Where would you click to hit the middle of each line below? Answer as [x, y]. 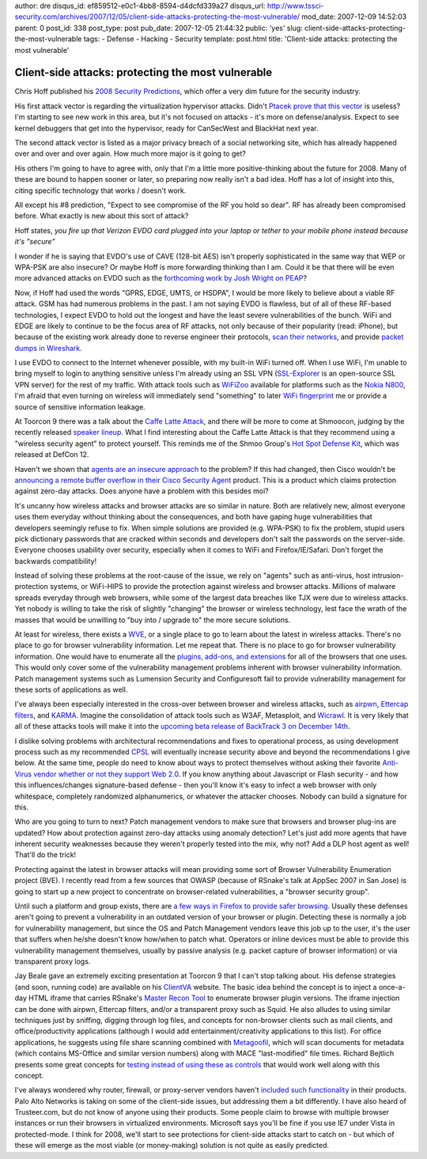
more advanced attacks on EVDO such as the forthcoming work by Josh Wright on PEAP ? [161, 278]
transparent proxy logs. [53, 961]
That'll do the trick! [45, 855]
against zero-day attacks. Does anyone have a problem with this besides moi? [142, 491]
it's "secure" [35, 242]
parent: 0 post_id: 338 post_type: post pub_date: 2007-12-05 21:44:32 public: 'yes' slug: [159, 28]
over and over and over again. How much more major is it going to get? [130, 153]
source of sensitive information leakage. [80, 406]
